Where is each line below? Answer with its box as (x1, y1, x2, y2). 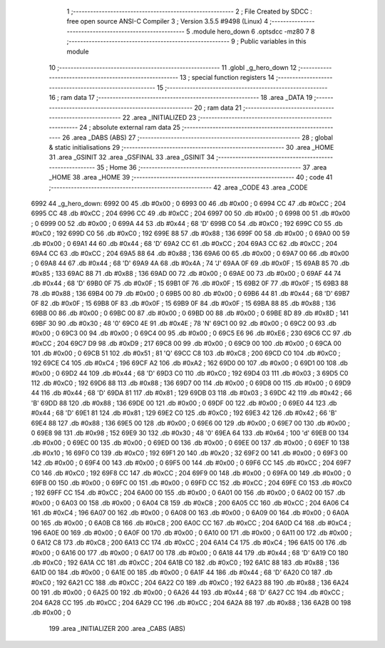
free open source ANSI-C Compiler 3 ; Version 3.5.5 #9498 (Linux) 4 (66, 17, 269, 26)
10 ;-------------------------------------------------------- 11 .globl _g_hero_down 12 (48, 63, 297, 71)
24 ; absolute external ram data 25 (79, 123, 181, 132)
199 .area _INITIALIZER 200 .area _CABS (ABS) (48, 624, 185, 633)
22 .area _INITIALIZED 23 (122, 113, 197, 121)
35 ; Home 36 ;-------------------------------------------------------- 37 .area (96, 163, 327, 171)
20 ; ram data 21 (193, 103, 242, 112)
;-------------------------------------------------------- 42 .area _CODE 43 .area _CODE (48, 182, 308, 192)
